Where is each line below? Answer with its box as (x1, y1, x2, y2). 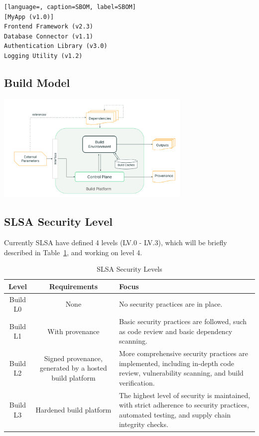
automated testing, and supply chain (119, 409, 231, 420)
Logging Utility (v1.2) (4, 52, 83, 59)
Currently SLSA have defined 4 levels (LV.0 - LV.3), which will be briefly (4, 237, 227, 247)
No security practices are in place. (119, 299, 223, 309)
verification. (119, 377, 155, 388)
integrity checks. (119, 419, 168, 430)
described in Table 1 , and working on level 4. (4, 247, 142, 257)
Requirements (49, 281, 98, 291)
